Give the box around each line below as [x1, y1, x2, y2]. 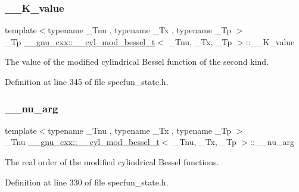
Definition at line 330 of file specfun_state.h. [5, 175, 169, 188]
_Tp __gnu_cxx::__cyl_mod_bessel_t [5, 35, 155, 48]
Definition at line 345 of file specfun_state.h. [5, 75, 169, 87]
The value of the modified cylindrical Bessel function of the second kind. [5, 55, 269, 68]
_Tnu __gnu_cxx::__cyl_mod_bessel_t [5, 136, 160, 148]
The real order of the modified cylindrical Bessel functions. [5, 156, 219, 168]
